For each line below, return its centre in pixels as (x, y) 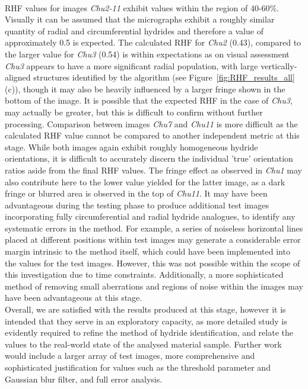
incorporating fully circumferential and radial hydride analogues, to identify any (150, 216)
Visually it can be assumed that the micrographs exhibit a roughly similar (140, 19)
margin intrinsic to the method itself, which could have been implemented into (147, 251)
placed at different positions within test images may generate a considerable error (153, 239)
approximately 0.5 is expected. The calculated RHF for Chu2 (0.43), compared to (153, 42)
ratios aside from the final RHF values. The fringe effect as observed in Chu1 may (153, 170)
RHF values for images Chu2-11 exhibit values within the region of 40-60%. (142, 7)
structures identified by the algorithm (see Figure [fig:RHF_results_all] (164, 77)
